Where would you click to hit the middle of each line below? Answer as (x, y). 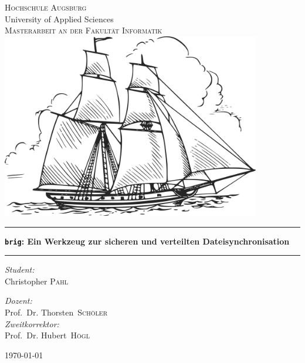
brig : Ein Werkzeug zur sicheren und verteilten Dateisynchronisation (147, 241)
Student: (20, 269)
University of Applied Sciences (59, 18)
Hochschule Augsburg (46, 7)
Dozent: (18, 301)
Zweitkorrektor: (32, 323)
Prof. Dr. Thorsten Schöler (56, 312)
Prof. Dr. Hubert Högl (47, 335)
